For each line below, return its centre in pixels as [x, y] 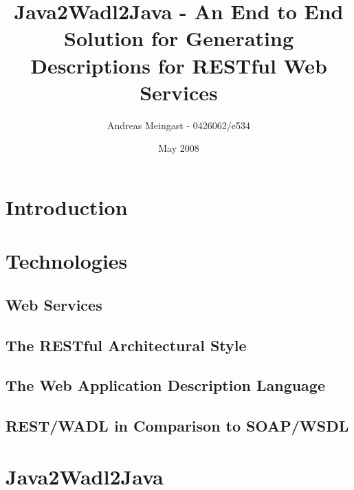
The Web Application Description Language [166, 385]
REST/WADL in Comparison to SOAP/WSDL [177, 426]
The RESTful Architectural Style [126, 345]
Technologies [67, 261]
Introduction [67, 207]
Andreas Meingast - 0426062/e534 [179, 125]
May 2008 [179, 148]
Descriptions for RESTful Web [179, 65]
